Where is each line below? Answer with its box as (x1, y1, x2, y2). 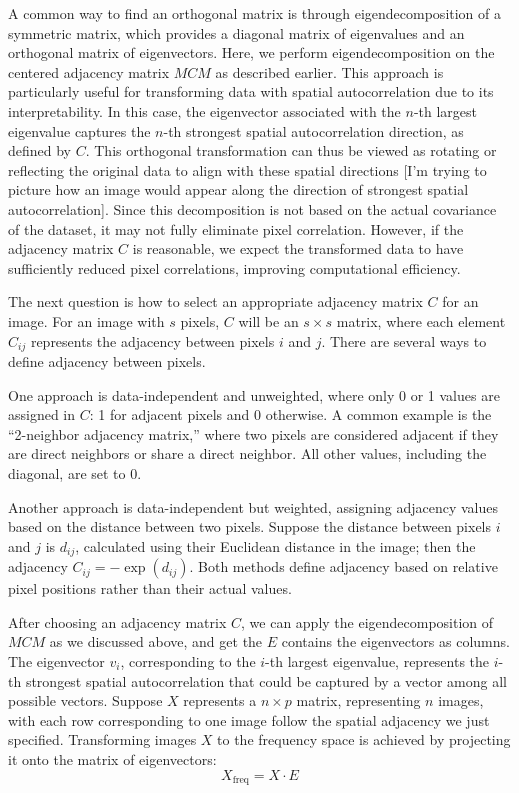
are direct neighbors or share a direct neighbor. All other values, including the (8, 443, 487, 464)
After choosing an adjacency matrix (8, 611, 227, 632)
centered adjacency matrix (8, 61, 170, 82)
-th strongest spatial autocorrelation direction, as (163, 120, 464, 141)
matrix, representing (296, 690, 421, 711)
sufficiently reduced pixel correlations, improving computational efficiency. (8, 257, 461, 278)
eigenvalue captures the (8, 120, 151, 141)
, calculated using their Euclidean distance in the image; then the (75, 535, 476, 556)
